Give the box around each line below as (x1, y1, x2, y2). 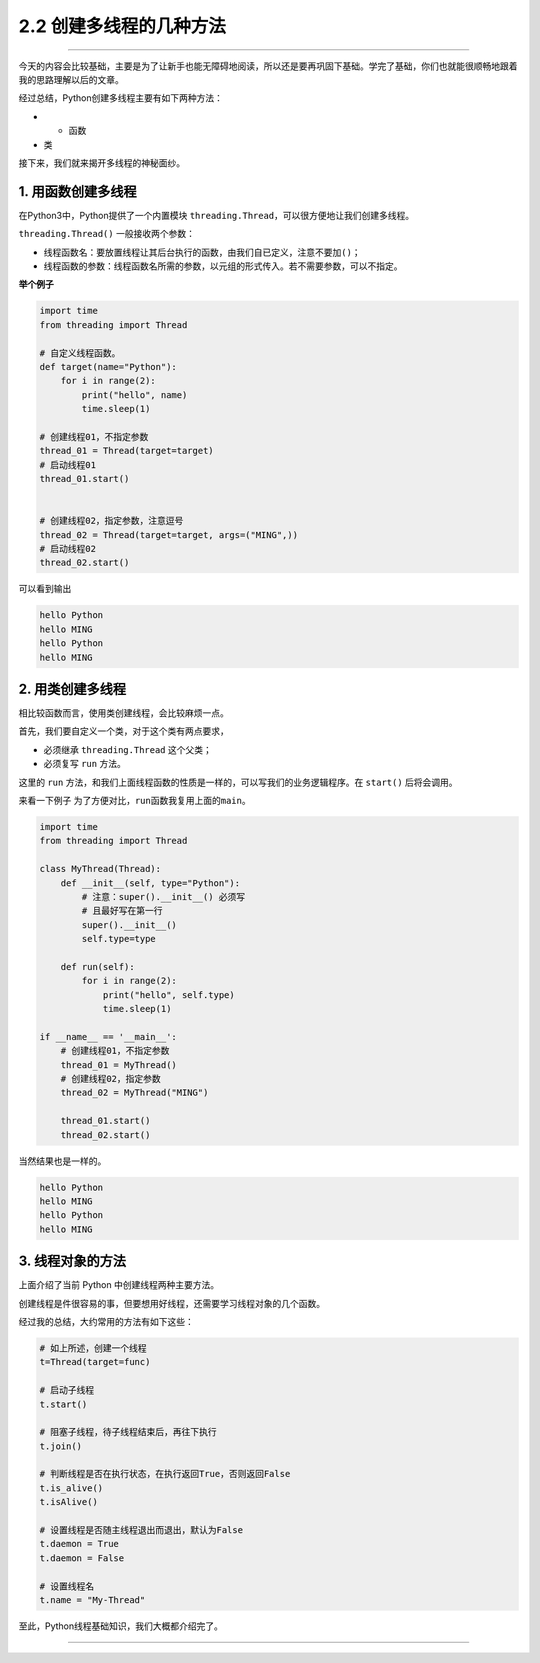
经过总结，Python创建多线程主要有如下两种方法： (18, 92, 224, 104)
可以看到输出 (18, 583, 72, 595)
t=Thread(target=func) (39, 1356, 151, 1368)
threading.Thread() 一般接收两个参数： (18, 228, 195, 240)
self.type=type (81, 933, 157, 945)
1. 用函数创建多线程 (18, 183, 137, 200)
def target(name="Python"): (39, 361, 177, 372)
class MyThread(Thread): (39, 863, 162, 875)
